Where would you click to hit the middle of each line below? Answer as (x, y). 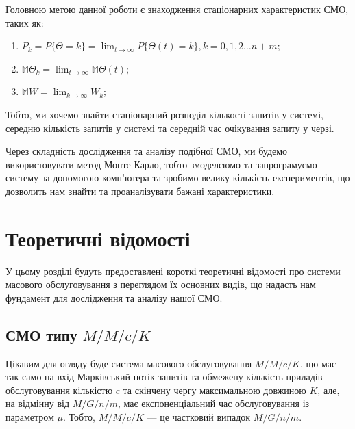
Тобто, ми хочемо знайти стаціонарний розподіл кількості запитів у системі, (164, 114)
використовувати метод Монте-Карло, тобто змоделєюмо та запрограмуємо (161, 164)
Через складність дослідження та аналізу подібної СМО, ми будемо (147, 151)
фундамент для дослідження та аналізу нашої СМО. (114, 297)
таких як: (25, 22)
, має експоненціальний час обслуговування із (213, 403)
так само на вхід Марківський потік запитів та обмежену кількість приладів (164, 377)
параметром (30, 417)
